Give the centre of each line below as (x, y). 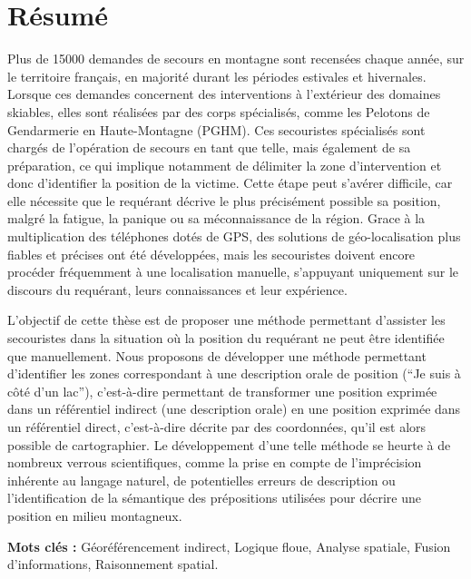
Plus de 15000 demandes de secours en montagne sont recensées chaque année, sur (236, 59)
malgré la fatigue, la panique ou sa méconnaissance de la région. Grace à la (216, 218)
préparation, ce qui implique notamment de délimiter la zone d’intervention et (225, 165)
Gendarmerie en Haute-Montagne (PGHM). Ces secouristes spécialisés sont (216, 129)
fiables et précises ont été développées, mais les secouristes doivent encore (211, 254)
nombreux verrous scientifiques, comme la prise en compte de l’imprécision (215, 462)
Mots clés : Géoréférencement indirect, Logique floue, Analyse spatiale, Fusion (229, 546)
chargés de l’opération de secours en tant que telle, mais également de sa (209, 147)
